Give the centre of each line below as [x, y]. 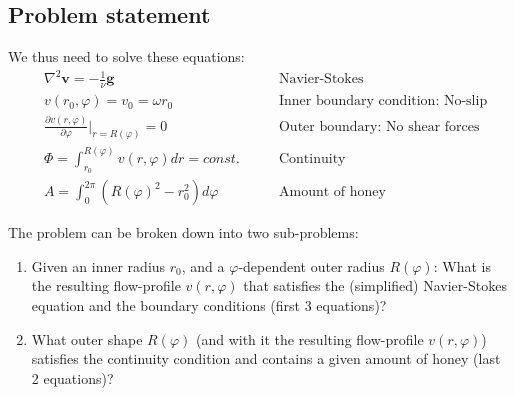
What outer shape [87, 338]
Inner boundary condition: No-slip [383, 101]
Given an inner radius [98, 265]
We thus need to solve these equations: [126, 56]
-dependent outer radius [311, 265]
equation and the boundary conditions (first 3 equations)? [209, 304]
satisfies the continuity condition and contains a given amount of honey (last [266, 358]
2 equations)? [72, 377]
